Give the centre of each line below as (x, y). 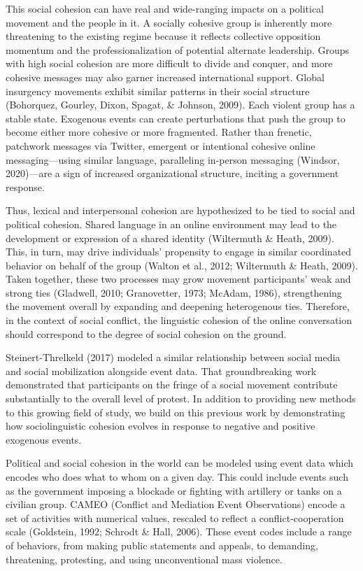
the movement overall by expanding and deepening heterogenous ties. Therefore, (178, 306)
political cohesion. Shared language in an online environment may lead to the (171, 224)
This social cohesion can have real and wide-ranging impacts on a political (165, 8)
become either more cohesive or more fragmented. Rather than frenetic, (159, 132)
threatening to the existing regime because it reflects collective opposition (163, 36)
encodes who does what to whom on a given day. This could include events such (177, 477)
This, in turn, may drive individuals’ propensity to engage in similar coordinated (179, 252)
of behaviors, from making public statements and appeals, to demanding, (162, 545)
